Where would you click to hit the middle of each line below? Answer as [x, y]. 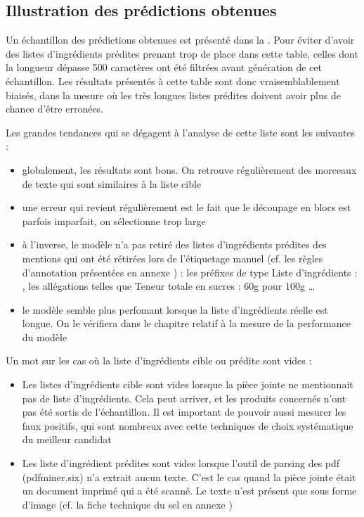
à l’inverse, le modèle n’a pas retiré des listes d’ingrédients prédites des [174, 244]
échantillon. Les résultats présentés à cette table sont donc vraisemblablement [173, 81]
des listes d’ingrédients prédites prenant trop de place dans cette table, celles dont [182, 53]
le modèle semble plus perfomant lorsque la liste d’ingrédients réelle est [175, 309]
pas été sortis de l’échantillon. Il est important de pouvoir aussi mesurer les [184, 412]
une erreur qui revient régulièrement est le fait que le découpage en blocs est [187, 207]
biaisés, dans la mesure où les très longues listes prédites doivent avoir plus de [173, 95]
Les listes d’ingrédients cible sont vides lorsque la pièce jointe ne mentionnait [188, 384]
